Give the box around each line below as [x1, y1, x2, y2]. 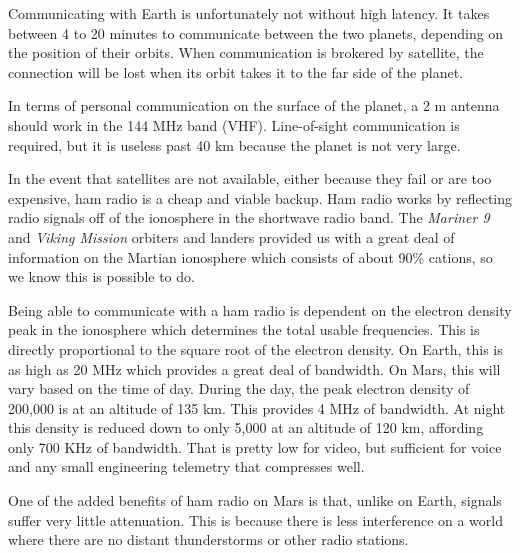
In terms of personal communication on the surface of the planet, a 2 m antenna [8, 95, 500, 116]
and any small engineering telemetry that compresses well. [8, 456, 365, 477]
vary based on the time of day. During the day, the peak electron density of [8, 378, 470, 399]
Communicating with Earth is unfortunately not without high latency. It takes [8, 3, 490, 23]
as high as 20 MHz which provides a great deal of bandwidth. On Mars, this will [8, 358, 501, 379]
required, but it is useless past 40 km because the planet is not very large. [8, 134, 461, 155]
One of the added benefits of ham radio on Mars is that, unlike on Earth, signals [8, 490, 502, 511]
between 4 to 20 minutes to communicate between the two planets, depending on [8, 22, 504, 43]
